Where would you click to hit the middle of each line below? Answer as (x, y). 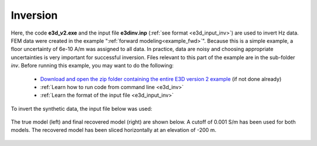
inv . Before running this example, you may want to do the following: (92, 66)
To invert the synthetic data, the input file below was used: (82, 108)
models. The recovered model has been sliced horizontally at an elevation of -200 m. (114, 130)
